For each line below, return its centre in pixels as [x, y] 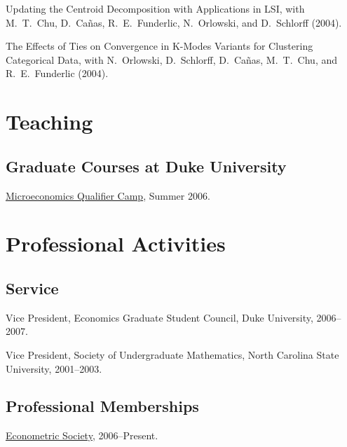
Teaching [49, 122]
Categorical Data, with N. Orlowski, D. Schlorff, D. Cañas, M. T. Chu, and [172, 59]
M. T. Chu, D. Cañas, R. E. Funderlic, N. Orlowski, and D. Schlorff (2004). [174, 22]
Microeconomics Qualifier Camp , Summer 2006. [108, 195]
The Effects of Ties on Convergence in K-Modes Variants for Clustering [159, 46]
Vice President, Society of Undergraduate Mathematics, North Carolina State [172, 354]
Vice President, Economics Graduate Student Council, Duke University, [159, 317]
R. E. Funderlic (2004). [57, 73]
